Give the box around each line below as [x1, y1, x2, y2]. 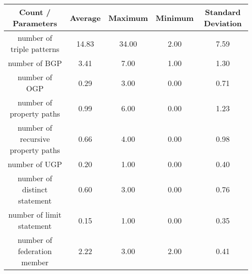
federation [18, 245, 52, 257]
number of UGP [8, 158, 62, 170]
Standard [205, 6, 241, 17]
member [21, 257, 49, 268]
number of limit [8, 209, 62, 220]
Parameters [13, 17, 57, 29]
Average [70, 12, 101, 23]
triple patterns [10, 43, 60, 54]
